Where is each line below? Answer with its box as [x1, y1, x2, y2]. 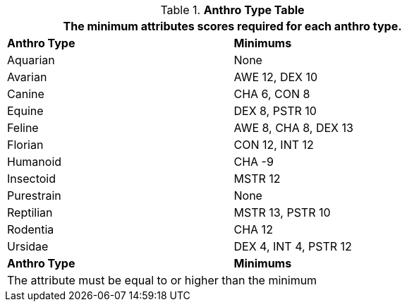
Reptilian [7, 205, 53, 219]
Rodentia [7, 222, 54, 236]
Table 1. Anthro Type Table [160, 3, 305, 17]
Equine [7, 104, 44, 118]
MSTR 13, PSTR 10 [233, 205, 331, 219]
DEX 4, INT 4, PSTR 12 [233, 239, 352, 253]
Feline [7, 121, 39, 135]
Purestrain [7, 188, 61, 203]
